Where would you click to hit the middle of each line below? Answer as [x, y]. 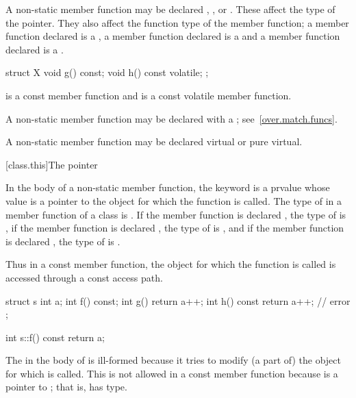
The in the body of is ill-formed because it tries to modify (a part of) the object [173, 360]
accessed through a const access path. [84, 277]
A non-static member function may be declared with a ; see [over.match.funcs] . [171, 118]
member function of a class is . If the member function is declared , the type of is [176, 214]
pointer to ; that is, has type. [66, 387]
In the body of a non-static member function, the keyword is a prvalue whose [168, 187]
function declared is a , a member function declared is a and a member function [173, 36]
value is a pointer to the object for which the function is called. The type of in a [174, 200]
